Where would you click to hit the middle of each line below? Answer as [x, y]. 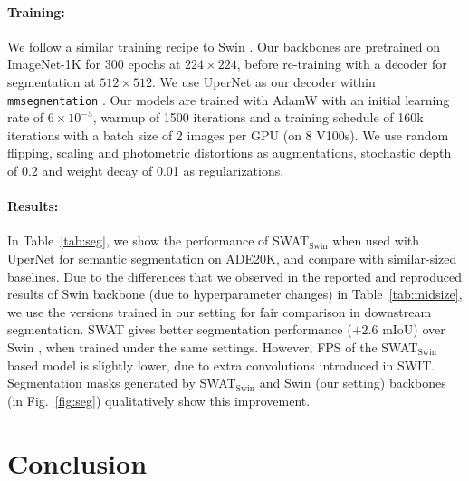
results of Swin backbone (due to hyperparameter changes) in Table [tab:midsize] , [235, 294]
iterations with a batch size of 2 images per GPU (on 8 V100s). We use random [228, 135]
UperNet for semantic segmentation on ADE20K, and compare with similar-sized [232, 258]
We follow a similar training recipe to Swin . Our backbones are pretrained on [224, 46]
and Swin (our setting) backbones [353, 383]
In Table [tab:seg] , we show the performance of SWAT [158, 240]
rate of [26, 117]
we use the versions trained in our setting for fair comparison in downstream [220, 311]
